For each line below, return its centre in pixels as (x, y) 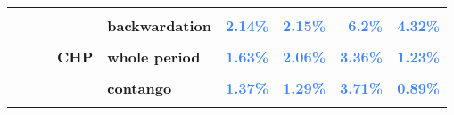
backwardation (159, 25)
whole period (154, 57)
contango (140, 88)
